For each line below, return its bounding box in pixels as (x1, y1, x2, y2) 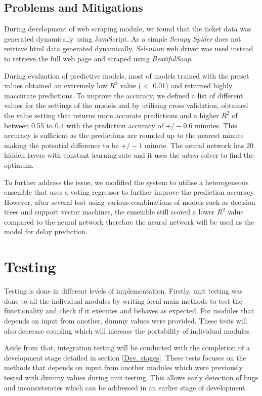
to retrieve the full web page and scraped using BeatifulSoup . (4, 53, 193, 63)
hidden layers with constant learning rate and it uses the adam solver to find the (4, 150, 254, 160)
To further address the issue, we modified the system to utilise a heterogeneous (4, 176, 249, 187)
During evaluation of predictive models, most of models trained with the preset (4, 70, 249, 81)
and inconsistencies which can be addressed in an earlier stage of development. (4, 382, 247, 392)
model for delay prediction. (4, 226, 88, 237)
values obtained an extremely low (4, 80, 107, 91)
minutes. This (194, 120, 237, 130)
